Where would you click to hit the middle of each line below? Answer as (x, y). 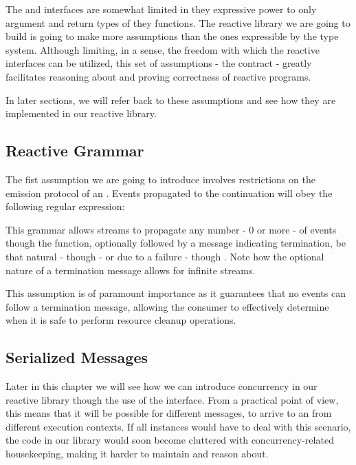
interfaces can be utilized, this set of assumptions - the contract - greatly (159, 63)
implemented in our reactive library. (81, 113)
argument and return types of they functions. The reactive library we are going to (178, 22)
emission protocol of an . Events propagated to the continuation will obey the (169, 193)
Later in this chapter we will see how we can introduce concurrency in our (162, 386)
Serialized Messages (77, 357)
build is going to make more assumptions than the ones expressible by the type (172, 36)
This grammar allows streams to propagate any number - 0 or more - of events (171, 229)
